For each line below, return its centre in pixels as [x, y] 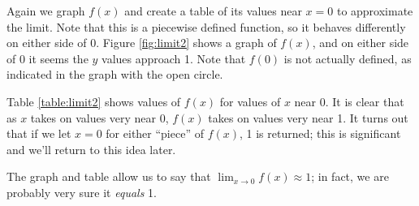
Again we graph [46, 11]
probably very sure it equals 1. [82, 192]
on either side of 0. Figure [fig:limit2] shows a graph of [142, 43]
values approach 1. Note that [174, 58]
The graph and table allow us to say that [109, 176]
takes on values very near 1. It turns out [308, 117]
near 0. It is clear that [349, 101]
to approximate [375, 11]
